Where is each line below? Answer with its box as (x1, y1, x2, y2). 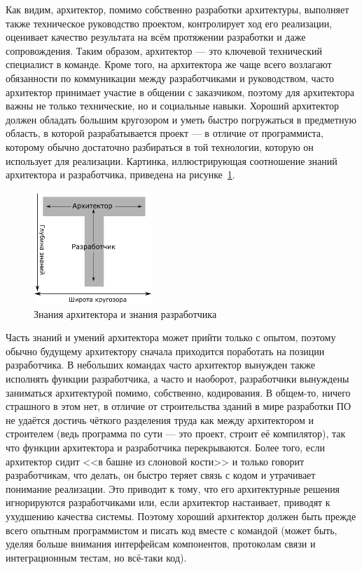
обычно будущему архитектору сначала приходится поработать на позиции (6, 343, 325, 358)
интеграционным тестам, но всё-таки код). (6, 550, 187, 564)
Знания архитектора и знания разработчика (34, 306, 217, 321)
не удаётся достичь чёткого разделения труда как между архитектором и (6, 412, 314, 427)
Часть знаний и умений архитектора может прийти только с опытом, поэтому (6, 330, 336, 345)
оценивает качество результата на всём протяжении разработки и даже (6, 29, 306, 44)
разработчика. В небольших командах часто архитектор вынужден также (6, 357, 315, 372)
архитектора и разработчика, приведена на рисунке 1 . (6, 167, 235, 182)
